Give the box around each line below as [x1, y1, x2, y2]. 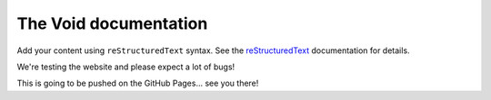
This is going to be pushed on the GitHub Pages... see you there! [16, 77, 259, 89]
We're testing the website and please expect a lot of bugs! [16, 61, 235, 72]
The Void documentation [16, 14, 208, 33]
